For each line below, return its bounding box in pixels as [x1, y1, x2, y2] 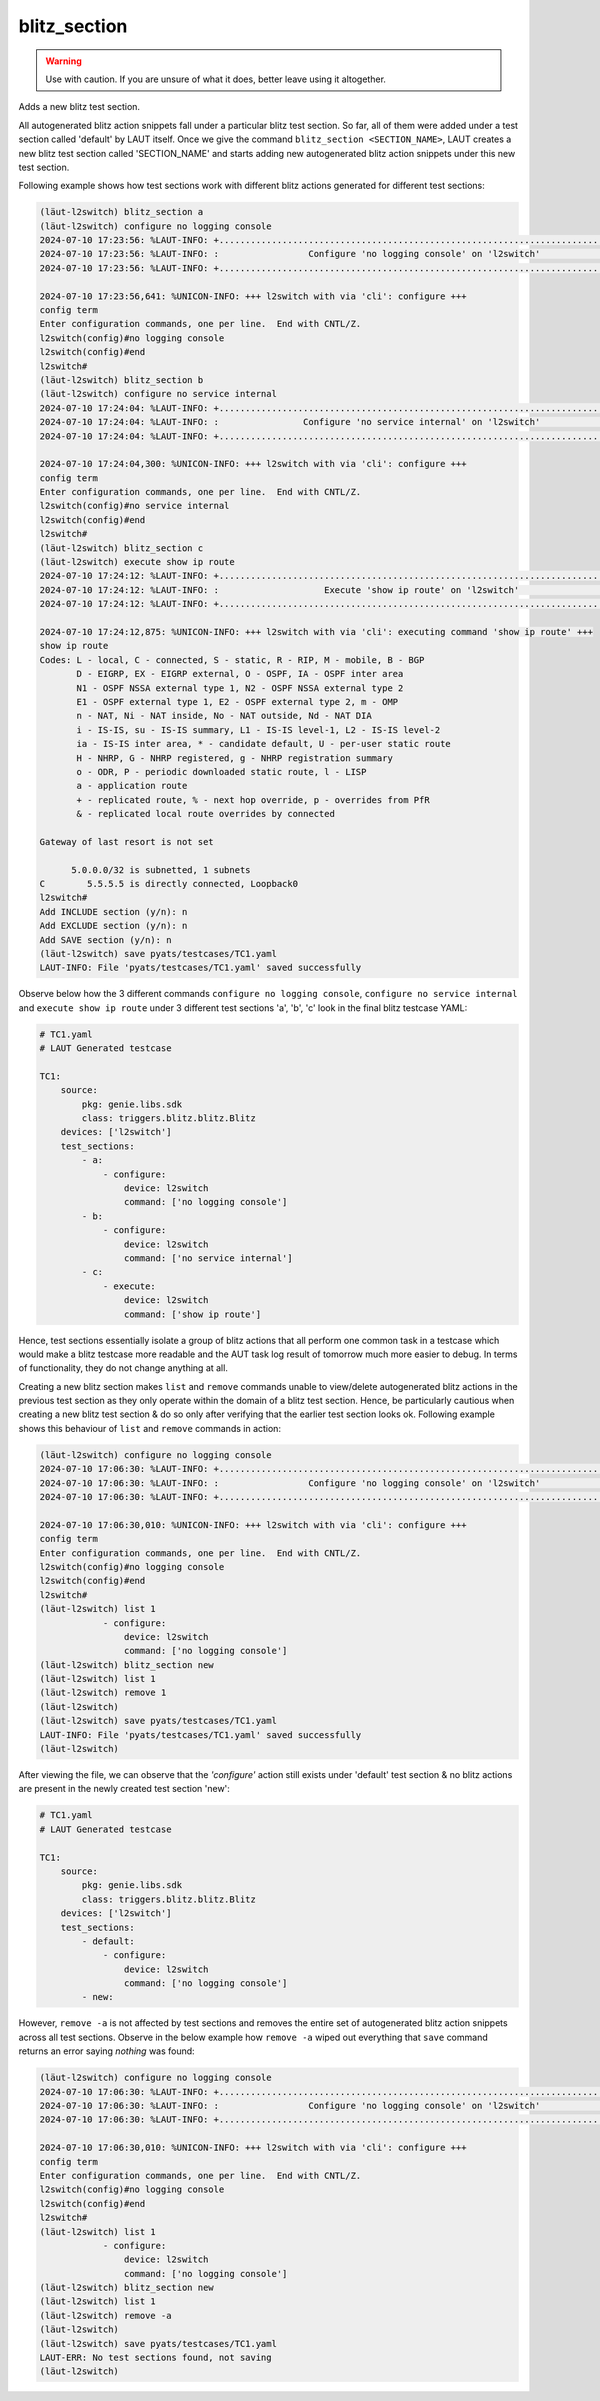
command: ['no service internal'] [123, 1252, 294, 1264]
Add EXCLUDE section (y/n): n [39, 920, 188, 932]
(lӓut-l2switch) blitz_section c [39, 542, 204, 554]
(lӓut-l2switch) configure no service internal [39, 388, 277, 400]
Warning [45, 55, 82, 67]
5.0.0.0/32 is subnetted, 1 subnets [71, 864, 251, 875]
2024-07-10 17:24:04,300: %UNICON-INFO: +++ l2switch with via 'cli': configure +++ [39, 458, 467, 470]
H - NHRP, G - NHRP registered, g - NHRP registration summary [76, 752, 394, 764]
